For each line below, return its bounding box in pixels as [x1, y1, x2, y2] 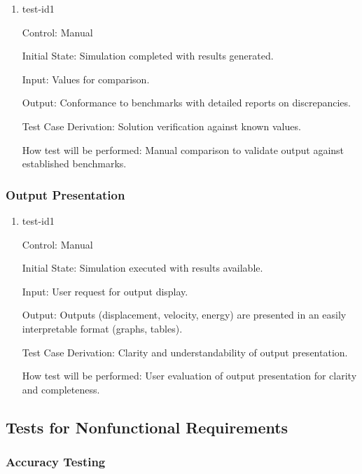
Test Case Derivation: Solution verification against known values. [22, 118, 301, 133]
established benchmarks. [22, 156, 127, 171]
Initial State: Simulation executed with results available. [22, 260, 263, 275]
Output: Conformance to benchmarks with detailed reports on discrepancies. [22, 95, 351, 110]
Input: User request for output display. [22, 284, 188, 298]
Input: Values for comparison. [22, 71, 150, 86]
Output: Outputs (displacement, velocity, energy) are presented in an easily [22, 307, 347, 322]
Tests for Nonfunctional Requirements [6, 416, 288, 438]
